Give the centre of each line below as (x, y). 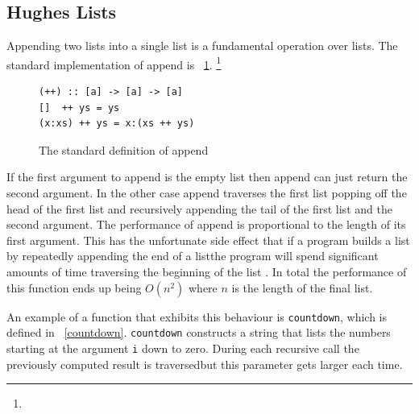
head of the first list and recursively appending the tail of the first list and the (199, 208)
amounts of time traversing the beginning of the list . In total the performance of (207, 271)
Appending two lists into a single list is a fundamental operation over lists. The (202, 46)
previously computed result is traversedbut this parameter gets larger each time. (205, 364)
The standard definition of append (124, 149)
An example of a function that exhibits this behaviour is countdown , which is (197, 316)
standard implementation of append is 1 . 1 (114, 63)
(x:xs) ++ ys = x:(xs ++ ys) (117, 124)
